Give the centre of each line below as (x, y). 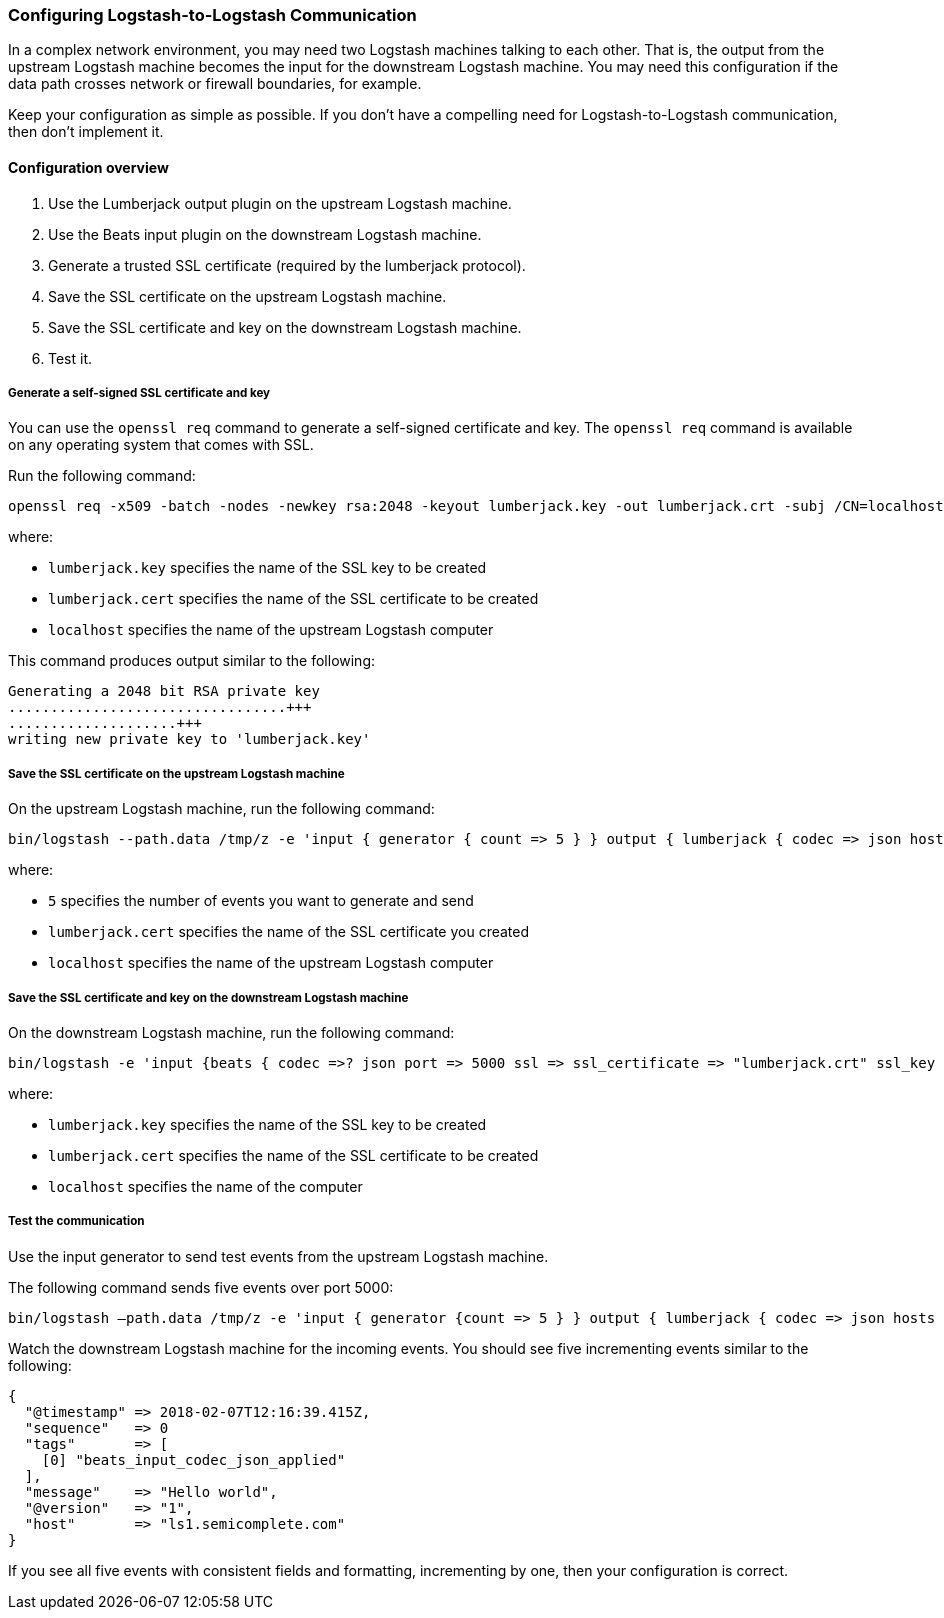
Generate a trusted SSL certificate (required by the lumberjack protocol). (287, 265)
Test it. (70, 358)
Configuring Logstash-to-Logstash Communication (212, 15)
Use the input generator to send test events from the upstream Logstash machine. (278, 1256)
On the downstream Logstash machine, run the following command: (231, 1032)
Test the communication (76, 1221)
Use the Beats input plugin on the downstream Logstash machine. (265, 234)
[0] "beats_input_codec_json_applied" (193, 1459)
